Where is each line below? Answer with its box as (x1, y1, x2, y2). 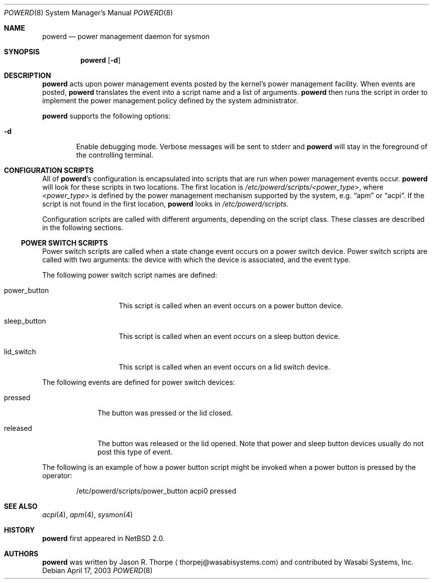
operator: (42, 471, 72, 480)
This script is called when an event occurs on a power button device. (119, 301, 343, 310)
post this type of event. (97, 448, 173, 456)
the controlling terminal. (76, 151, 154, 159)
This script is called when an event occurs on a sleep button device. (119, 332, 340, 340)
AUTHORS (4, 549, 39, 558)
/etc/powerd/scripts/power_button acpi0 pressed (76, 487, 236, 495)
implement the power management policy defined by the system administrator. (42, 96, 299, 105)
